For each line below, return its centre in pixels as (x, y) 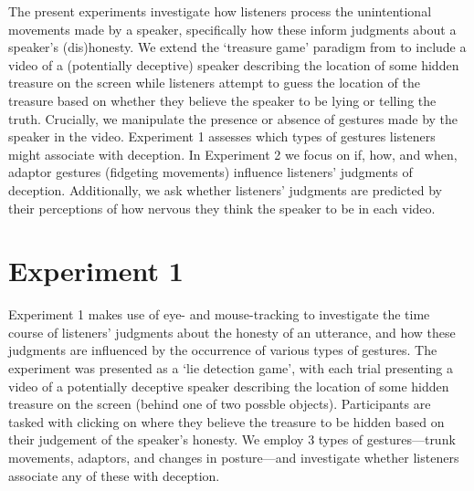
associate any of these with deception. (114, 475)
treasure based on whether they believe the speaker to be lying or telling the (222, 100)
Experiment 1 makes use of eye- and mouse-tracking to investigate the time (219, 314)
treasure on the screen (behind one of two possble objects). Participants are (220, 404)
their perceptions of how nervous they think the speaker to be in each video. (222, 208)
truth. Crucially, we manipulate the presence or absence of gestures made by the (233, 118)
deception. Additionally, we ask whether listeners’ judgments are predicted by (225, 189)
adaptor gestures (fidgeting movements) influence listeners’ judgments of (211, 172)
